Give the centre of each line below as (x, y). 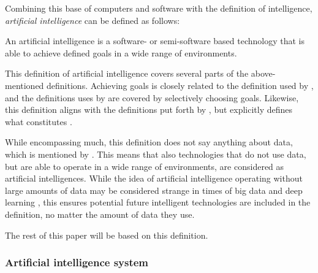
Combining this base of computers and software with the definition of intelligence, (159, 8)
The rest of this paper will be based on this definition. (107, 235)
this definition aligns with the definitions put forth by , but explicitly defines (149, 110)
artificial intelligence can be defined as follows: (93, 20)
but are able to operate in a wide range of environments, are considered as (145, 166)
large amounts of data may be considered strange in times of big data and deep (154, 190)
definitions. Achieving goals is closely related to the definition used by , (180, 85)
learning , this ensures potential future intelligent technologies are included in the (158, 202)
